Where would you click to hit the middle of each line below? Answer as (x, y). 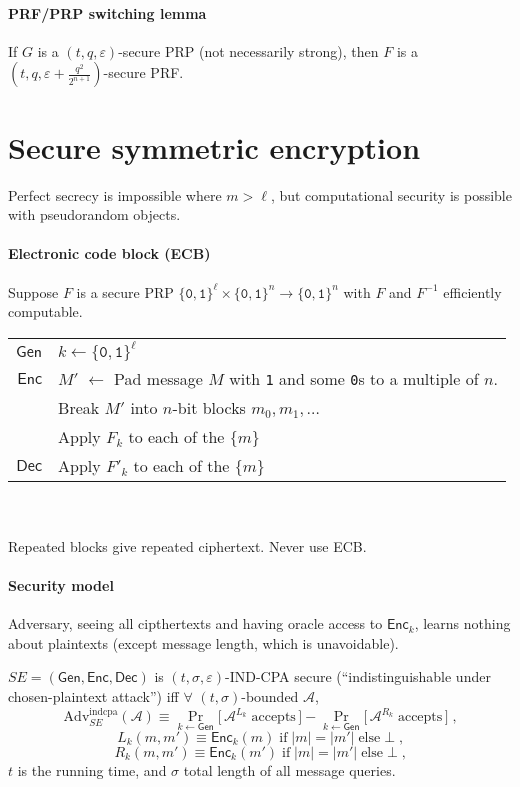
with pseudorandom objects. (94, 214)
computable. (45, 311)
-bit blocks (209, 407)
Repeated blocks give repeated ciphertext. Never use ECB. (187, 545)
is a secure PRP (125, 291)
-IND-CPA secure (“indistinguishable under (357, 676)
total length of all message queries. (289, 769)
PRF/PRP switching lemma (107, 12)
